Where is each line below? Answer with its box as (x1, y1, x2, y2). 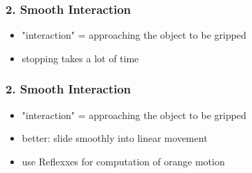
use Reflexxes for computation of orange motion (21, 154, 225, 168)
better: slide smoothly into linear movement (21, 131, 208, 145)
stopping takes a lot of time (21, 51, 139, 65)
